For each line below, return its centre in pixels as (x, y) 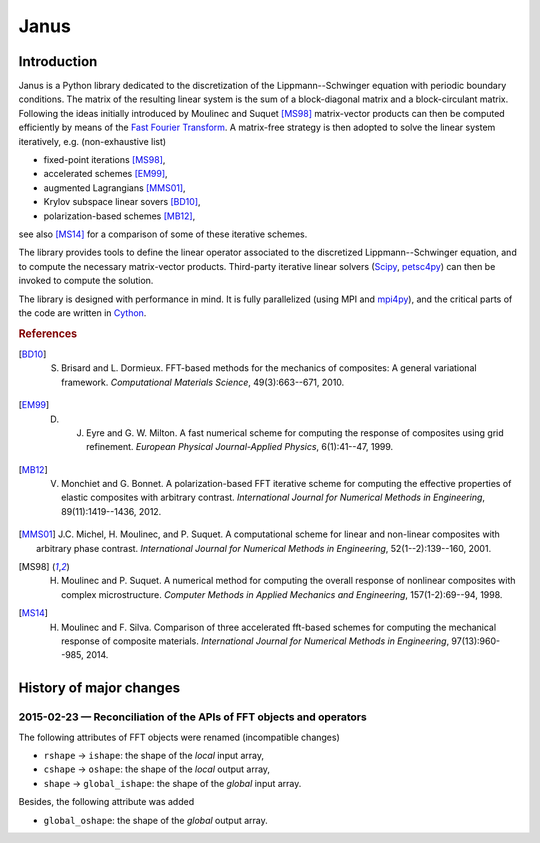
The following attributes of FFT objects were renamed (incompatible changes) (179, 737)
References (48, 333)
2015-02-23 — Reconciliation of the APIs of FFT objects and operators (192, 717)
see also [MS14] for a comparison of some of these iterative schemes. (163, 234)
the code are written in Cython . (82, 312)
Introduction (58, 61)
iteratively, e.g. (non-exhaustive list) (92, 141)
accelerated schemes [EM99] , (106, 174)
